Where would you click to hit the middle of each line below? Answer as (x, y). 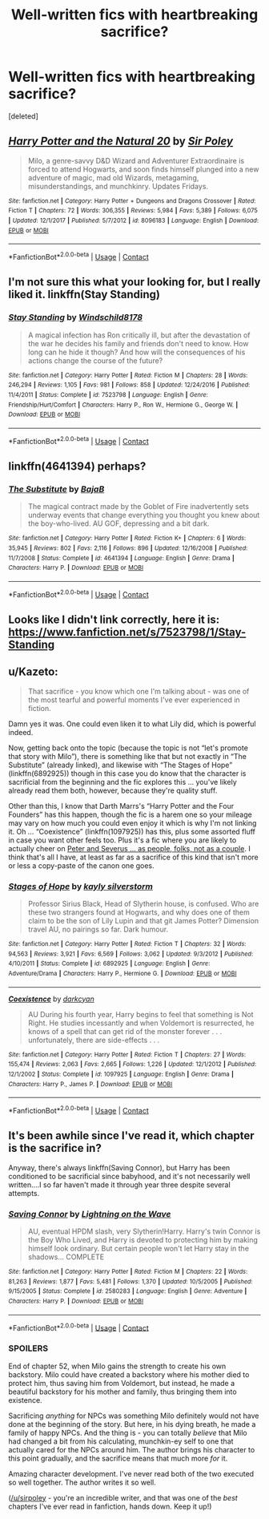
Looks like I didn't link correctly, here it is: (114, 620)
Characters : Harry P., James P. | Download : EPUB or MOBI (90, 1084)
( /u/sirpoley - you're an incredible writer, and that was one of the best (123, 1497)
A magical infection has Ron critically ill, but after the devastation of (139, 335)
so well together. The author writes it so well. (82, 1482)
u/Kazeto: (33, 672)
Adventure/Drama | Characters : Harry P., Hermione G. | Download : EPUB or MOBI (123, 974)
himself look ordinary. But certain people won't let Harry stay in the (139, 1249)
